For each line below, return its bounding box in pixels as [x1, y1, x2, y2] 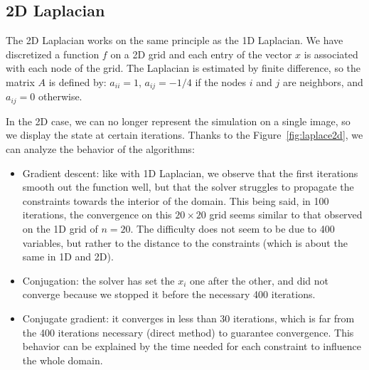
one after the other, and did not [190, 273, 329, 287]
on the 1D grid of [22, 221, 98, 236]
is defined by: [48, 74, 107, 89]
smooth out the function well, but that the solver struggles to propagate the [22, 179, 354, 194]
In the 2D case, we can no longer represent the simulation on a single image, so [6, 113, 351, 128]
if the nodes [195, 74, 247, 89]
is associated [304, 46, 358, 61]
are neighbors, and [282, 74, 363, 89]
